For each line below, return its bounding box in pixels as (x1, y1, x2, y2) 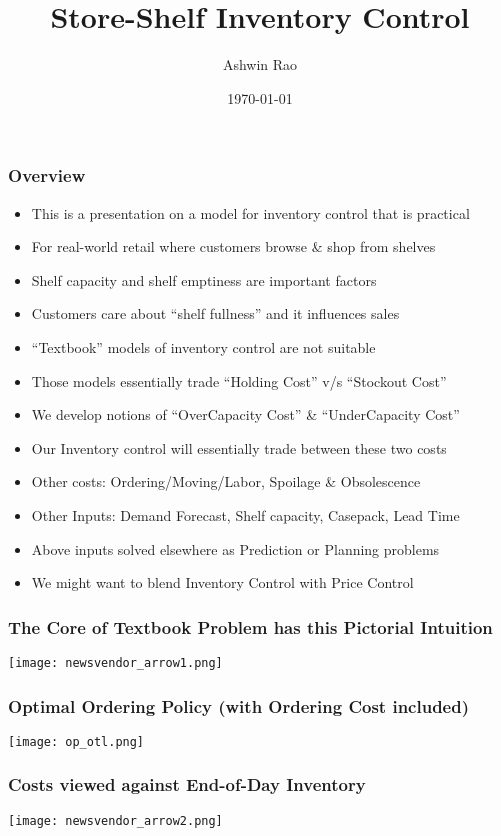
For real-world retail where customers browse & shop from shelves (31, 236, 436, 257)
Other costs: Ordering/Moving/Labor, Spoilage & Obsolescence (31, 471, 421, 492)
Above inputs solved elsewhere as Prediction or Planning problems (31, 538, 440, 559)
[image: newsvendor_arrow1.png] (8, 655, 223, 670)
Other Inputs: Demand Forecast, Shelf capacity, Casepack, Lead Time (31, 504, 460, 525)
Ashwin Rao (222, 54, 298, 75)
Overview (8, 163, 86, 188)
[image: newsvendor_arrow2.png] (8, 813, 223, 828)
